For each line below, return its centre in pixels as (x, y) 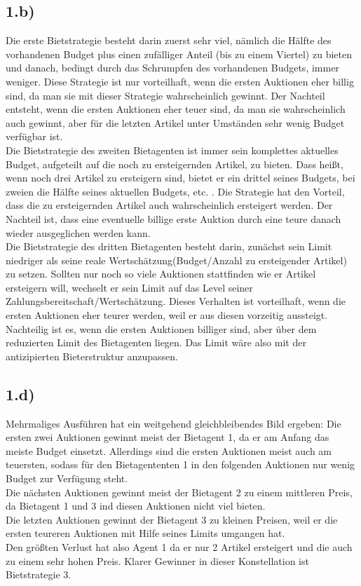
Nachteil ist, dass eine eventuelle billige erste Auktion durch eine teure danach (173, 218)
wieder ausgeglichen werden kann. (78, 232)
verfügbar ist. (34, 136)
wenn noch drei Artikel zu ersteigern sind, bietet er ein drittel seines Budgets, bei (180, 178)
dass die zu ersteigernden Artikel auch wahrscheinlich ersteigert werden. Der (169, 205)
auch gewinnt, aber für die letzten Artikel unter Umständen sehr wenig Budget (175, 122)
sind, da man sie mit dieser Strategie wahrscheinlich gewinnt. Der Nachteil (165, 95)
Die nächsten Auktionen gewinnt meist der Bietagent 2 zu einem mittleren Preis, (179, 492)
